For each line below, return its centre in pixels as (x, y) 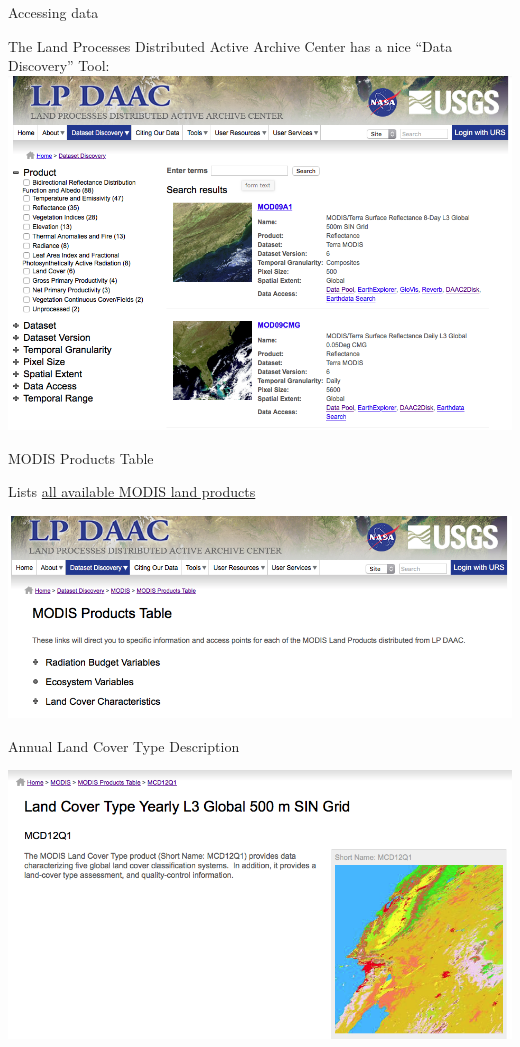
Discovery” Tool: (59, 65)
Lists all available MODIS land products (132, 491)
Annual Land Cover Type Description (124, 745)
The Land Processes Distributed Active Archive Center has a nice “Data (230, 45)
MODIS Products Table (81, 457)
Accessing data (53, 12)
